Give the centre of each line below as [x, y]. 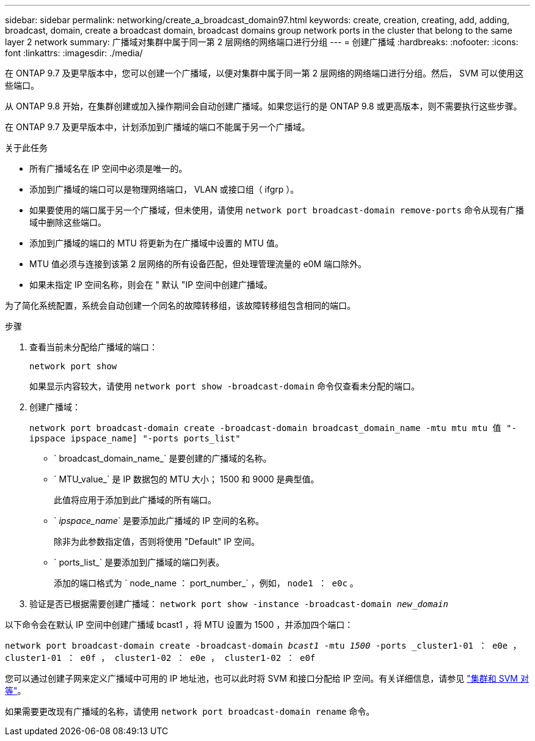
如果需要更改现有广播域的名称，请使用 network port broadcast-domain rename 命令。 [190, 711]
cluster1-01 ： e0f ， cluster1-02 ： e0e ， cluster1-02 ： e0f [160, 658]
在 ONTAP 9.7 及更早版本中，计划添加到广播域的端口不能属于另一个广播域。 [158, 127]
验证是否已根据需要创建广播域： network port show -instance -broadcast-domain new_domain [239, 604]
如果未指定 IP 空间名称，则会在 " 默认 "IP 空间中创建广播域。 [151, 285]
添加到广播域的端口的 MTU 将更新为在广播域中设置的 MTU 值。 [156, 243]
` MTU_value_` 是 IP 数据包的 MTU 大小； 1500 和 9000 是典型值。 [187, 479]
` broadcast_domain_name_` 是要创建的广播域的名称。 [163, 458]
